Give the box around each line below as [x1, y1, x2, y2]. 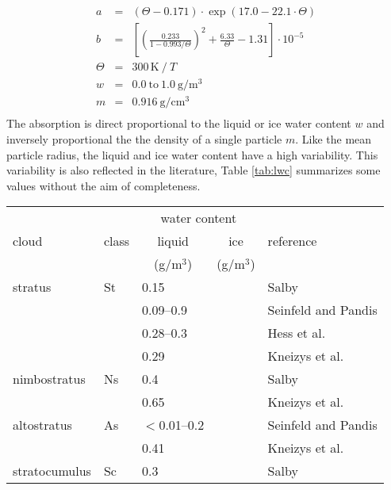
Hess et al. [267, 323, 326, 343]
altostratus [13, 415, 72, 434]
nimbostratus [13, 369, 86, 389]
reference [267, 232, 317, 251]
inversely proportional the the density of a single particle [6, 130, 282, 147]
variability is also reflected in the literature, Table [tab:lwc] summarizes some [6, 162, 381, 178]
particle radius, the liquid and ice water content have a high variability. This [6, 146, 378, 163]
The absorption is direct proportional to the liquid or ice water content [6, 115, 351, 132]
